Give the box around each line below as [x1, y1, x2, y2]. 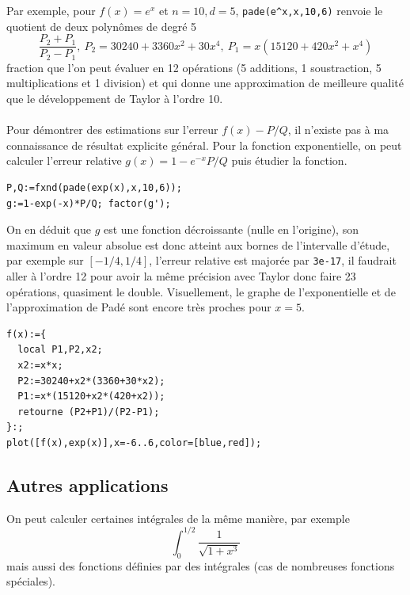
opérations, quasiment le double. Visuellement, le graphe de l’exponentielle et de [6, 283, 396, 299]
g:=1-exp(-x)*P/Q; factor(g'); [6, 197, 171, 209]
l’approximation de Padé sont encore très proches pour [6, 299, 271, 315]
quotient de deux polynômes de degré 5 [6, 17, 197, 34]
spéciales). [6, 573, 55, 589]
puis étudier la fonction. [231, 152, 347, 169]
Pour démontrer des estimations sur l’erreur [6, 121, 218, 138]
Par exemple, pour [6, 2, 96, 18]
